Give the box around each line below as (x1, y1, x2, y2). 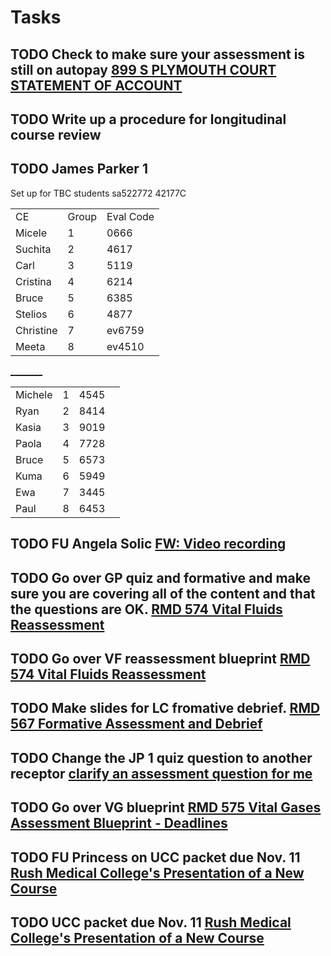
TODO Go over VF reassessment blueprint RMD (10, 650, 311, 667)
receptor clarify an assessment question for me (10, 765, 313, 782)
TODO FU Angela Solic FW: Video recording (10, 536, 287, 553)
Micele (15, 226, 47, 240)
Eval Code (106, 209, 155, 223)
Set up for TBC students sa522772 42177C (10, 187, 187, 199)
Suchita (15, 242, 52, 256)
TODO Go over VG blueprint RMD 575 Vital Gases (10, 799, 322, 816)
